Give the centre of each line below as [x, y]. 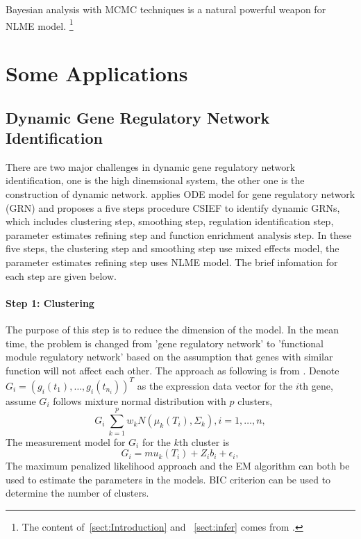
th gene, [316, 385]
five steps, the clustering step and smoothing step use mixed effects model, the [173, 248]
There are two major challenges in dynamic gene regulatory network [151, 166]
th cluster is [204, 441]
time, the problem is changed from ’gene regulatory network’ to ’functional [165, 343]
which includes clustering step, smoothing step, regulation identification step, [170, 221]
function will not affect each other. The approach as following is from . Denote [173, 370]
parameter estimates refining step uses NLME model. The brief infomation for [172, 262]
